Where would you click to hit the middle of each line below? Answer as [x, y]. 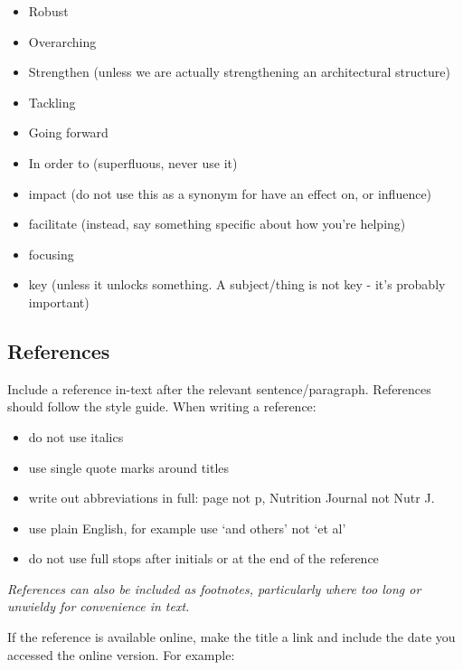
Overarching [62, 41]
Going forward [68, 132]
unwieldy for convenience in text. [99, 606]
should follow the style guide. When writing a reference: [162, 406]
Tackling [52, 102]
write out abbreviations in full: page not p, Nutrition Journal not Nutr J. [231, 498]
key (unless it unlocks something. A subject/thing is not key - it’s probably [237, 284]
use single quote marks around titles [129, 467]
